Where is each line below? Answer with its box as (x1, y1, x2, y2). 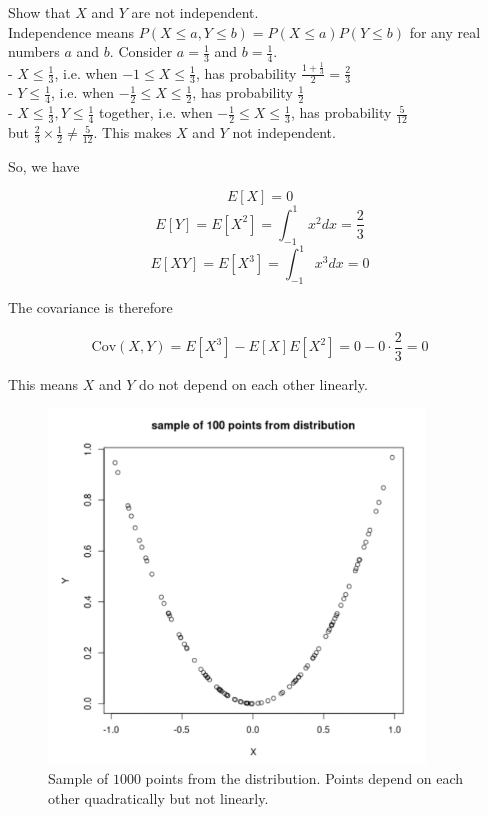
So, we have (8, 155, 80, 176)
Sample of (48, 768, 109, 789)
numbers (8, 41, 60, 62)
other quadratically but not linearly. (48, 787, 269, 808)
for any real (409, 21, 481, 42)
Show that (8, 2, 71, 22)
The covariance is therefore (8, 297, 173, 318)
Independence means (8, 21, 135, 42)
